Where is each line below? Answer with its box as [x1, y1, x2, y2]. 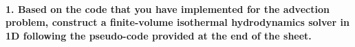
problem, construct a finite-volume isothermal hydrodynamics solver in [6, 15, 349, 29]
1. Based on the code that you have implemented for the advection [6, 1, 330, 16]
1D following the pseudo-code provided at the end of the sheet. [6, 28, 312, 42]
